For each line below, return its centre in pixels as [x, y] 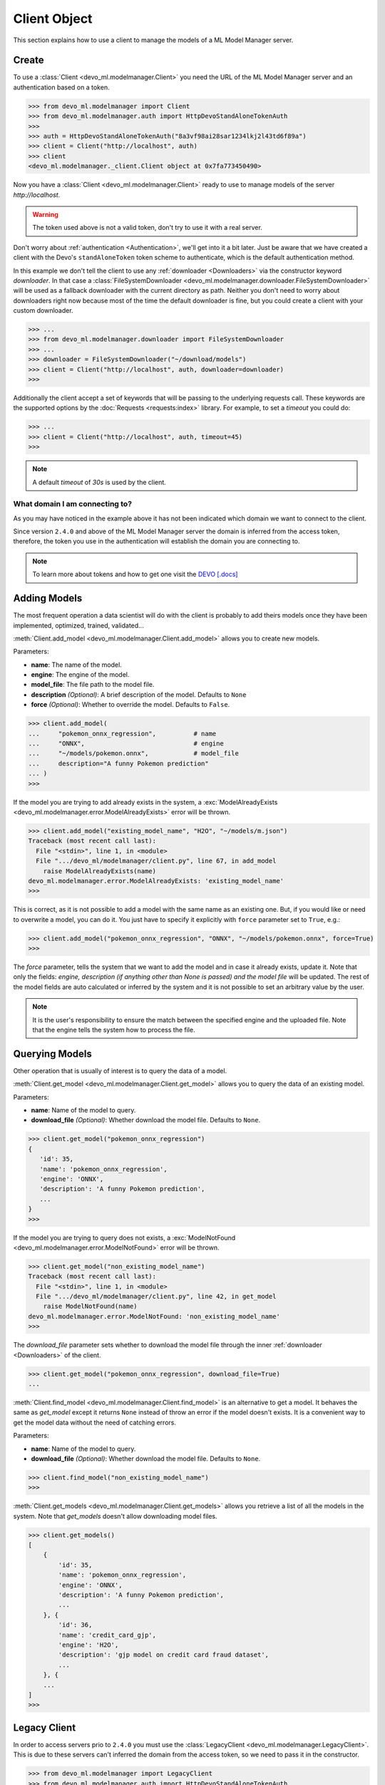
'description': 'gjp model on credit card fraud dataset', [164, 1655]
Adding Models [48, 599]
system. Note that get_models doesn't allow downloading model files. [115, 1516]
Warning [45, 214]
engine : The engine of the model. [80, 675]
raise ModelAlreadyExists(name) [100, 871]
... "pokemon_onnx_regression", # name [122, 733]
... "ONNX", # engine [126, 744]
